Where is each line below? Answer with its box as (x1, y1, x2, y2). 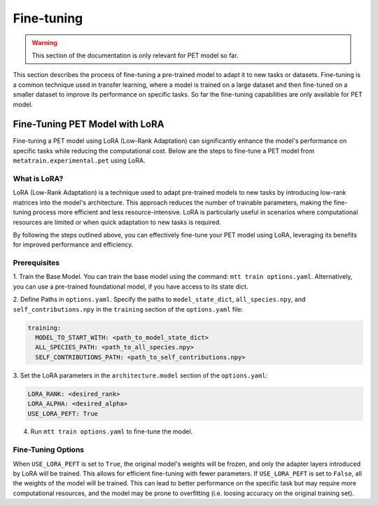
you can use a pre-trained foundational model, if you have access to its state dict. (13, 282, 248, 291)
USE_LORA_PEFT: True (27, 410, 98, 417)
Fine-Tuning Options (13, 445, 84, 455)
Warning (31, 39, 57, 47)
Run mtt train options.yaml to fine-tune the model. (30, 427, 193, 436)
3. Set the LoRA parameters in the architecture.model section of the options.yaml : (13, 371, 268, 380)
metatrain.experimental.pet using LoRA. (13, 156, 146, 165)
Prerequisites (13, 258, 59, 268)
